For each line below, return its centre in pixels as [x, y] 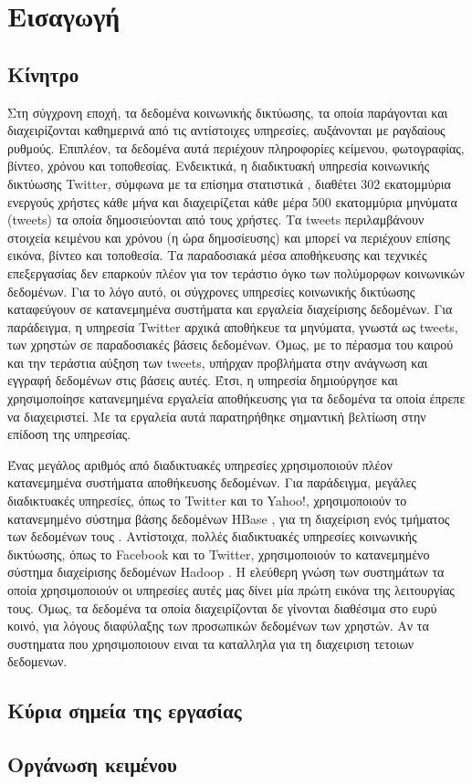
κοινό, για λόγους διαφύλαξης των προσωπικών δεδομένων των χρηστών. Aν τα [218, 626]
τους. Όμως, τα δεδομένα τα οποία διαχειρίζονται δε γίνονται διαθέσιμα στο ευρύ [222, 607]
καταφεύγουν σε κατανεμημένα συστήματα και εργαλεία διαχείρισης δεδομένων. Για [230, 309]
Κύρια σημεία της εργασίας [125, 711]
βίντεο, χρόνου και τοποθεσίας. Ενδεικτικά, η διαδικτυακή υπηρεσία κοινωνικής [219, 166]
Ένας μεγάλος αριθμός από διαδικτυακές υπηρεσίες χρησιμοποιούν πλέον [200, 464]
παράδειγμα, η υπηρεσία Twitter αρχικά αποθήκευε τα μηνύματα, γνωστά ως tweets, [233, 326]
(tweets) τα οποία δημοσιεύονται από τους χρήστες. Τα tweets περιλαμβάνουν [216, 220]
